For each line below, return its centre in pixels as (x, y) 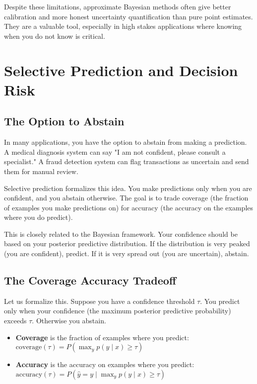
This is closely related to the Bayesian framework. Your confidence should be (121, 234)
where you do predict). (38, 217)
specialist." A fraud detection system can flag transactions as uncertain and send (127, 161)
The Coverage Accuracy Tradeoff (90, 280)
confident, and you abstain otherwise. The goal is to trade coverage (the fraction (126, 198)
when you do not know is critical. (55, 36)
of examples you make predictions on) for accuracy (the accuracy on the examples (129, 207)
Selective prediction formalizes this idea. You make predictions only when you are (128, 188)
